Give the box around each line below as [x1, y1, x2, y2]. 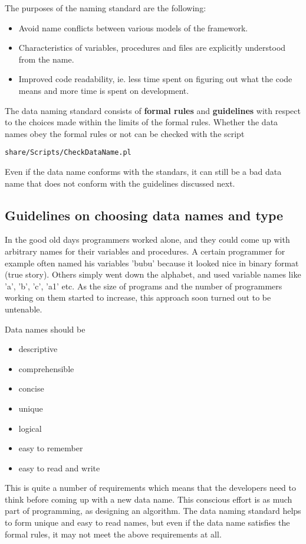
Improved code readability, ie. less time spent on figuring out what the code [18, 73, 292, 85]
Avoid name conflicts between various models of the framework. [18, 21, 248, 34]
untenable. [5, 302, 42, 315]
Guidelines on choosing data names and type [5, 206, 284, 224]
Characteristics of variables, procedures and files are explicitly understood [18, 41, 286, 54]
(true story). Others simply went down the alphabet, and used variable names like [5, 268, 301, 281]
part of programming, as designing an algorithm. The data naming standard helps [5, 504, 301, 517]
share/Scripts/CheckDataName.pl [5, 148, 131, 157]
